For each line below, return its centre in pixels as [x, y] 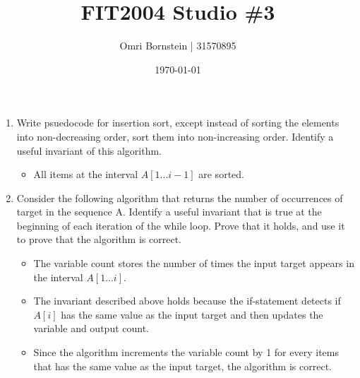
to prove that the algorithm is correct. [99, 239]
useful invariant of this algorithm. [89, 150]
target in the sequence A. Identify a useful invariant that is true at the [169, 212]
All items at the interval [86, 174]
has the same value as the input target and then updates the [192, 314]
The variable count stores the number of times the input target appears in [194, 263]
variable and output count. [91, 328]
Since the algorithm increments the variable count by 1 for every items [186, 352]
